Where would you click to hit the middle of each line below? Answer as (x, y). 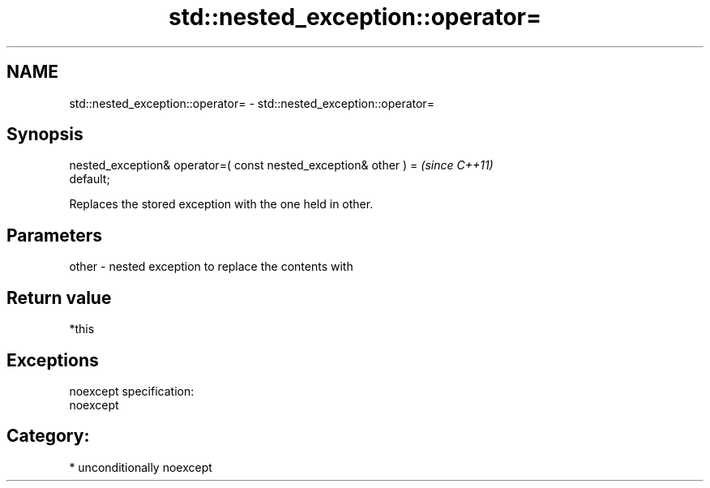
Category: (48, 436)
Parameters (54, 235)
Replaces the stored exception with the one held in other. (221, 204)
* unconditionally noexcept (141, 467)
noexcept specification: (132, 391)
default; (90, 179)
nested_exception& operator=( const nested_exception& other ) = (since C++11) (281, 165)
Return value (59, 298)
